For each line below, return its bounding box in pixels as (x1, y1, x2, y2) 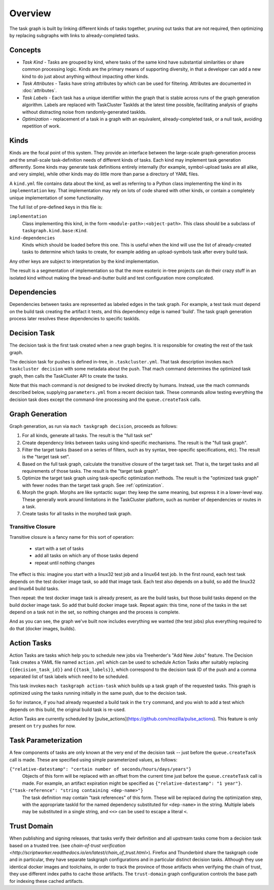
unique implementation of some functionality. (9, 195, 104, 201)
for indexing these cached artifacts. (9, 878, 84, 884)
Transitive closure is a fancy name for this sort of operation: (9, 534, 134, 540)
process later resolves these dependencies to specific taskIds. (9, 316, 141, 322)
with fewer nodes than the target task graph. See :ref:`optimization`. (22, 482, 164, 488)
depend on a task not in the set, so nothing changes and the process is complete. (9, 609, 180, 615)
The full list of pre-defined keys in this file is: (9, 204, 102, 210)
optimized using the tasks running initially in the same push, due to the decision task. (9, 690, 187, 696)
